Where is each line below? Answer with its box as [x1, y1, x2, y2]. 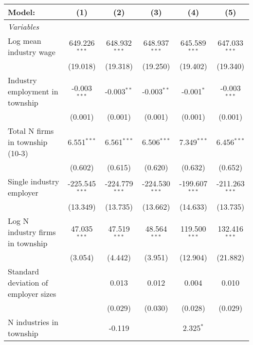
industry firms [8, 226, 56, 237]
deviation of [8, 277, 48, 288]
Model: [8, 6, 36, 18]
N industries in [8, 316, 58, 327]
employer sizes [8, 288, 56, 299]
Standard [8, 266, 39, 277]
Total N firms [8, 125, 54, 136]
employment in [8, 86, 58, 97]
